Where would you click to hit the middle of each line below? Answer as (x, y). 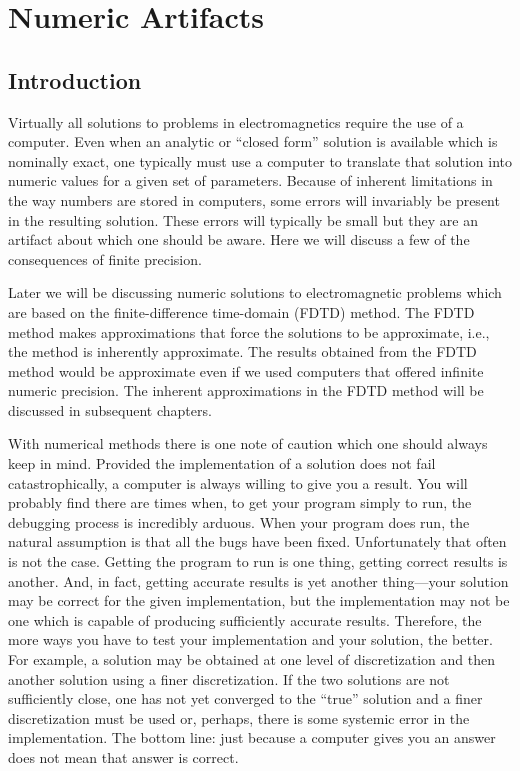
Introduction (75, 79)
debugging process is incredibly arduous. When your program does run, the (239, 521)
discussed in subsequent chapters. (110, 409)
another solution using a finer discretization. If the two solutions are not (229, 678)
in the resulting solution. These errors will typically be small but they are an (243, 219)
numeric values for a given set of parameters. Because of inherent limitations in (250, 180)
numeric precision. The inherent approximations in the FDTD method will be (246, 390)
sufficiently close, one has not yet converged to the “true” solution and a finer (245, 698)
